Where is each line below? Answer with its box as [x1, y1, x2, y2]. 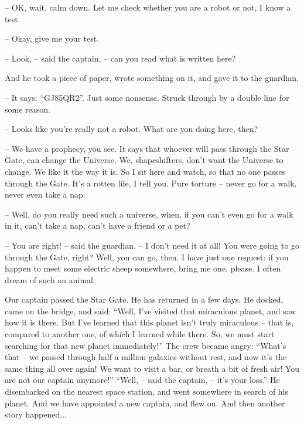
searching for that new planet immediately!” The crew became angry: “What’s [5, 339, 286, 351]
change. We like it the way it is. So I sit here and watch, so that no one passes [5, 165, 286, 177]
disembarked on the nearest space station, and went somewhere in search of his [5, 385, 289, 398]
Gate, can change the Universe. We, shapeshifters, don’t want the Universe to [5, 154, 283, 166]
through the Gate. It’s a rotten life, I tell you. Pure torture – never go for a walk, [5, 177, 297, 189]
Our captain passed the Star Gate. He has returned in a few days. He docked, [5, 293, 283, 306]
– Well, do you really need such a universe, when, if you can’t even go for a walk [5, 208, 293, 220]
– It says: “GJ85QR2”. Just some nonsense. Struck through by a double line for [5, 91, 289, 103]
